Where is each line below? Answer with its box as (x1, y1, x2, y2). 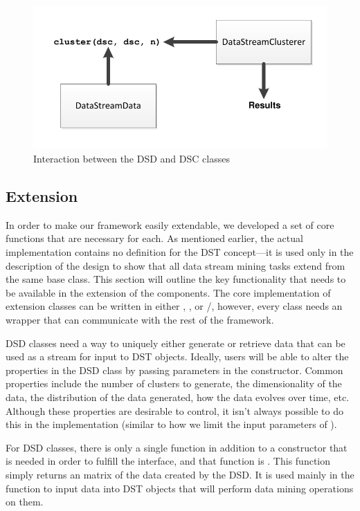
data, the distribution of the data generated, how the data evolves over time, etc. (6, 390, 350, 404)
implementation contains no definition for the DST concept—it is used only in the (6, 245, 354, 259)
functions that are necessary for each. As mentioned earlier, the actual (6, 231, 303, 245)
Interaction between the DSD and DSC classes (33, 151, 230, 166)
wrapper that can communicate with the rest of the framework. (6, 313, 274, 327)
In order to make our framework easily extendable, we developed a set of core (6, 217, 334, 232)
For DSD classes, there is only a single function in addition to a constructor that (6, 440, 348, 454)
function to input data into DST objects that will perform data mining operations (6, 481, 354, 495)
